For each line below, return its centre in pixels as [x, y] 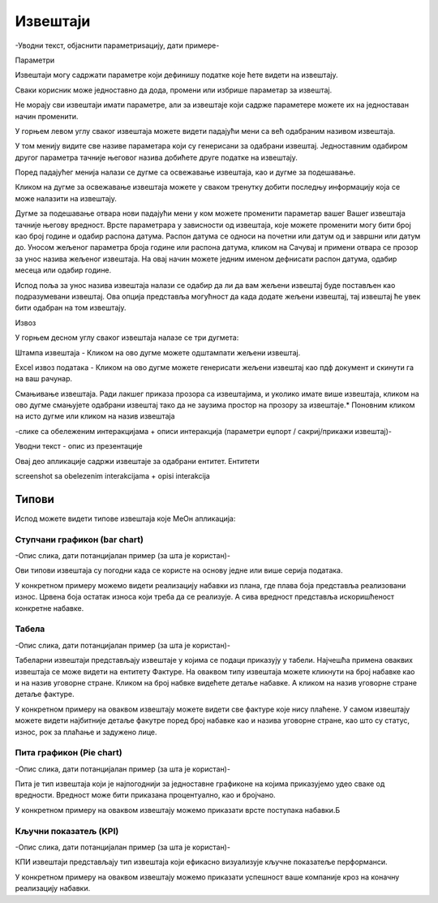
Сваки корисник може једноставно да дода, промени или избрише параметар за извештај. [174, 90]
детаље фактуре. [45, 694]
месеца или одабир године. [63, 270]
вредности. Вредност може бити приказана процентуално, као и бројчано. [145, 795]
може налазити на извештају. [66, 198]
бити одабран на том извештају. [71, 307]
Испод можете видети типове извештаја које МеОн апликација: [125, 518]
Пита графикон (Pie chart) [69, 753]
